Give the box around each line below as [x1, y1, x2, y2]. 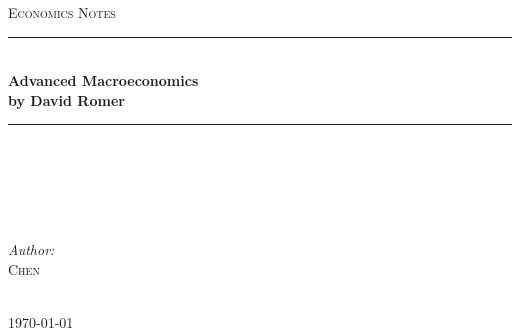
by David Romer [8, 89, 125, 110]
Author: [8, 239, 55, 260]
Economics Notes [8, 2, 116, 22]
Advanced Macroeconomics [8, 70, 199, 91]
